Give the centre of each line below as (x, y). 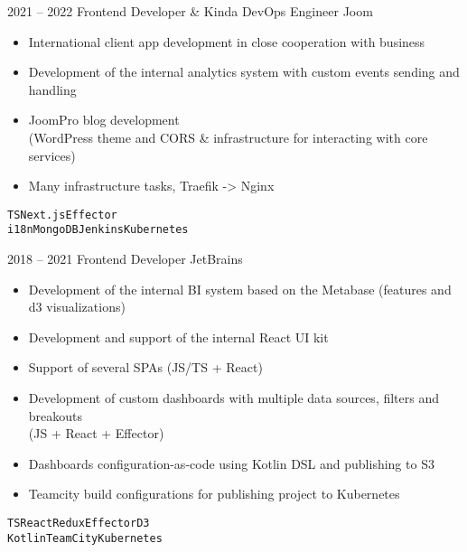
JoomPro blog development (104, 120)
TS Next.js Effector (62, 215)
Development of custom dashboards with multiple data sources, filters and (234, 398)
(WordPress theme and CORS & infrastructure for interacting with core (228, 137)
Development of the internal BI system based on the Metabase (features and (240, 289)
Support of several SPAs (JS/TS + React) (145, 367)
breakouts (56, 415)
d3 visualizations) (77, 307)
